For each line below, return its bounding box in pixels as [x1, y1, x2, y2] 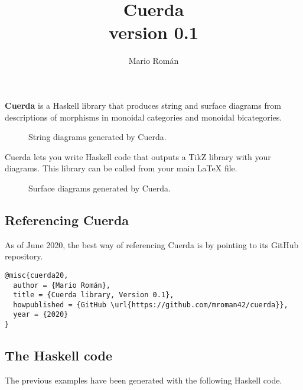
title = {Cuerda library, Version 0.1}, [13, 291, 174, 300]
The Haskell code [5, 346, 113, 365]
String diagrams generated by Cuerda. [28, 131, 167, 143]
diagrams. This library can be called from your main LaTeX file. [5, 162, 237, 174]
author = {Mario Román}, [13, 281, 110, 290]
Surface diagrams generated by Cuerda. [28, 181, 171, 194]
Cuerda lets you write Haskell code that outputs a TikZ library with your [5, 150, 271, 162]
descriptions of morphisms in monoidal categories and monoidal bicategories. [5, 110, 282, 123]
